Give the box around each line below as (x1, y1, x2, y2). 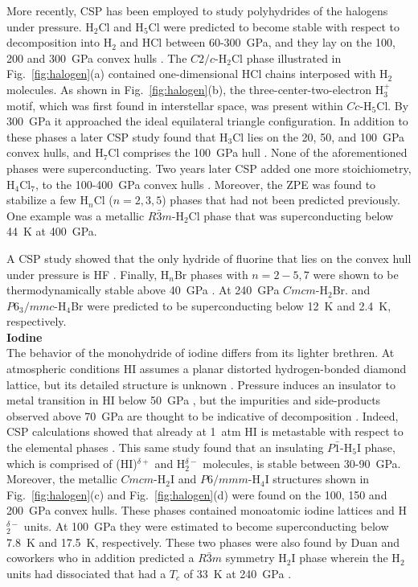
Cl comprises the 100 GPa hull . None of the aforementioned (108, 144, 408, 161)
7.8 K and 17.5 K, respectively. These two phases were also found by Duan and (6, 533, 400, 550)
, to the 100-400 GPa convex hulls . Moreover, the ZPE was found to (35, 175, 376, 192)
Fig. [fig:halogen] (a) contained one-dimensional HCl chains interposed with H (6, 65, 388, 82)
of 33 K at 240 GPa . (183, 564, 292, 581)
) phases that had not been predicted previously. (162, 191, 400, 208)
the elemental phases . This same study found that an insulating (6, 439, 324, 456)
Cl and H (98, 18, 144, 35)
